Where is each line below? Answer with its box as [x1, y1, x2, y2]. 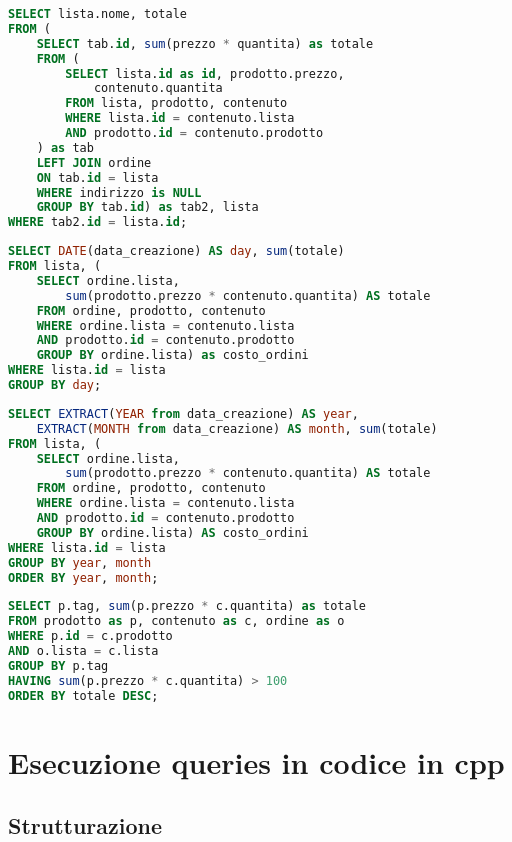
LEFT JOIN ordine [36, 155, 152, 170]
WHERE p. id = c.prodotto [8, 629, 173, 644]
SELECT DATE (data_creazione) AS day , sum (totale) [8, 244, 345, 259]
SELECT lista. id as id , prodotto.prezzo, [65, 66, 345, 81]
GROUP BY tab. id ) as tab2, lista [36, 200, 259, 215]
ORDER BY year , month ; [8, 570, 159, 585]
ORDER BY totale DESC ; [8, 688, 159, 703]
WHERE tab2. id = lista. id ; [8, 215, 188, 230]
